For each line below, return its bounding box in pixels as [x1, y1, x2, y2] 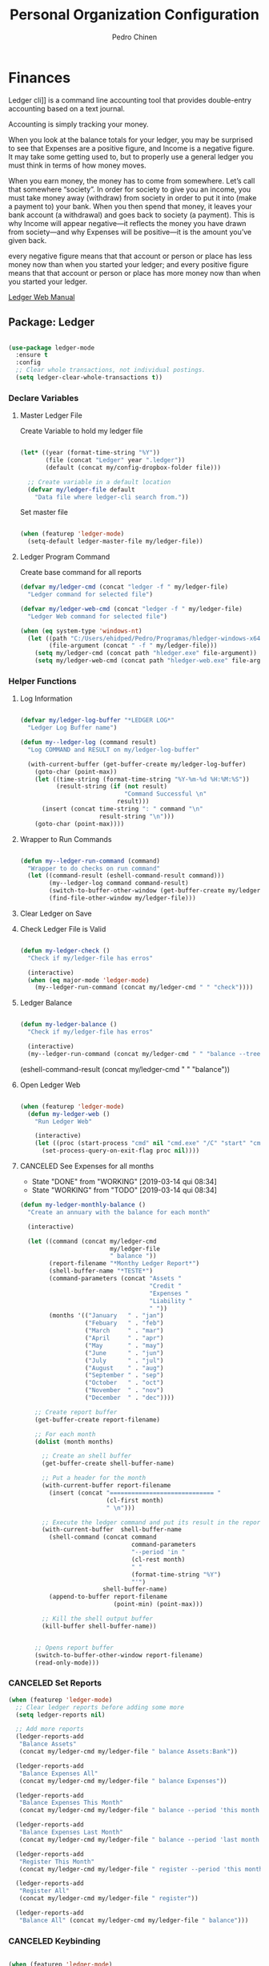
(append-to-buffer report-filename [49, 1593, 168, 1601]
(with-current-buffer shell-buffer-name [41, 1526, 182, 1534]
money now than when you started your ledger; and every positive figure [8, 259, 249, 269]
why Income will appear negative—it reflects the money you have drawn [8, 218, 247, 228]
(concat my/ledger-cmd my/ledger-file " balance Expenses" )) [18, 1777, 227, 1785]
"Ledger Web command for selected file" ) [27, 612, 168, 621]
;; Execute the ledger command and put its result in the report [41, 1518, 264, 1527]
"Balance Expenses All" [18, 1770, 98, 1778]
